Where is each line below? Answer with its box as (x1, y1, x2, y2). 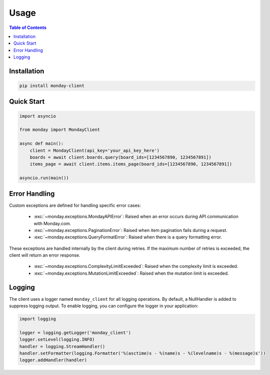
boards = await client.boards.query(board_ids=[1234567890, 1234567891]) (30, 155, 211, 160)
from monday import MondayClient (19, 127, 100, 133)
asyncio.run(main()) (19, 175, 69, 181)
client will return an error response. (9, 252, 81, 258)
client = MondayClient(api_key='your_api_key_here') (30, 147, 160, 153)
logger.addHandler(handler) (19, 357, 87, 363)
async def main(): (19, 141, 64, 146)
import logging (19, 316, 56, 322)
